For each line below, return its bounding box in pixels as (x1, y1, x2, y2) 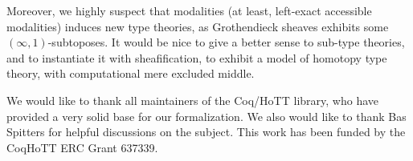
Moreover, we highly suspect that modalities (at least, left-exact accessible (6, 2, 372, 18)
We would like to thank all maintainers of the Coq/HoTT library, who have (6, 91, 378, 108)
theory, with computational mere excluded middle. (6, 65, 255, 82)
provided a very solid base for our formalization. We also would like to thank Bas (6, 107, 407, 124)
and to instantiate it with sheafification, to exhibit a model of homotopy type (6, 49, 387, 66)
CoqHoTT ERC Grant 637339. (6, 139, 158, 155)
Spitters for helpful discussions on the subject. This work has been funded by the (6, 123, 406, 140)
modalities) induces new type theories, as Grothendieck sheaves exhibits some (6, 18, 389, 34)
